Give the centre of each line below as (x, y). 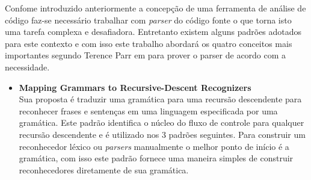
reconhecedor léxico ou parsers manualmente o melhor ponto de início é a (154, 146)
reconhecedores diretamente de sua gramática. (104, 169)
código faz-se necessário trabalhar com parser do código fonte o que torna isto (148, 20)
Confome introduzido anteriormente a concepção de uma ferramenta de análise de (155, 8)
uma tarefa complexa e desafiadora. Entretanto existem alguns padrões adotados (153, 32)
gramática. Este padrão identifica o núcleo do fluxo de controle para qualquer (162, 123)
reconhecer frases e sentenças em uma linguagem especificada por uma (148, 110)
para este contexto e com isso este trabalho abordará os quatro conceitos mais (149, 43)
